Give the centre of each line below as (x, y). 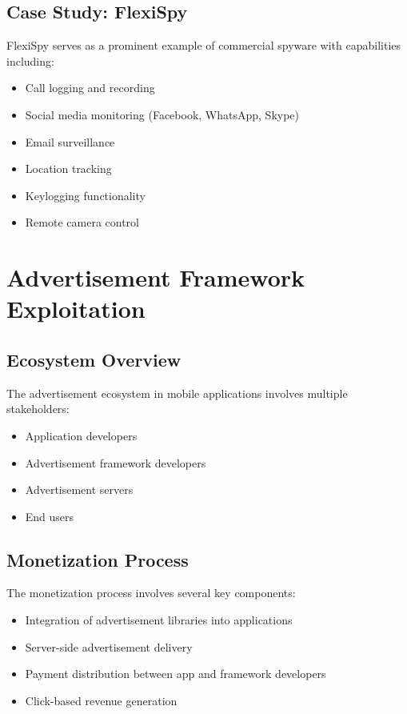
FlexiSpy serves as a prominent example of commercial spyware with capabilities (204, 45)
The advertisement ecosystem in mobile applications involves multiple (177, 393)
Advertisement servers (79, 489)
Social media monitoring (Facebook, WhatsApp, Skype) (162, 114)
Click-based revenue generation (101, 700)
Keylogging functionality (85, 195)
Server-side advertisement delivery (109, 646)
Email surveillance (70, 141)
